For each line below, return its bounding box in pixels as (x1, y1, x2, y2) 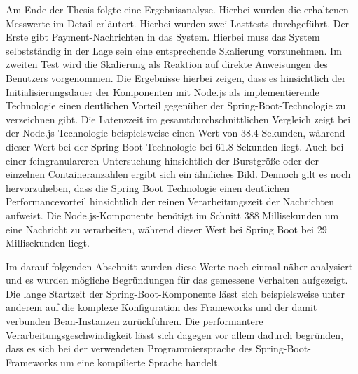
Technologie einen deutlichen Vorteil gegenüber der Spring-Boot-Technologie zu (6, 98, 346, 113)
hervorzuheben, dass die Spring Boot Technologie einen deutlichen (6, 180, 289, 195)
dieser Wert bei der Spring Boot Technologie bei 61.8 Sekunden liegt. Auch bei (6, 139, 344, 153)
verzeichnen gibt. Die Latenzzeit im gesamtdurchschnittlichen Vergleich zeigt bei (6, 111, 351, 126)
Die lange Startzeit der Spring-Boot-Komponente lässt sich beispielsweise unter (6, 286, 345, 300)
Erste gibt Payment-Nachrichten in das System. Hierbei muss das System (6, 29, 320, 44)
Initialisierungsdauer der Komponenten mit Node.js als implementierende (6, 84, 319, 99)
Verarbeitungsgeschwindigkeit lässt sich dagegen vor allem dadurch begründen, (6, 327, 344, 342)
